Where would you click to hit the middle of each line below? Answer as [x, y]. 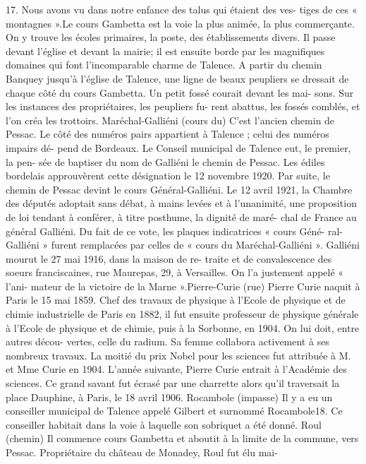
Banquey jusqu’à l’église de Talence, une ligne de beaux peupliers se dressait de [177, 78]
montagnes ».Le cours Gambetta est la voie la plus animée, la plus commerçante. [180, 23]
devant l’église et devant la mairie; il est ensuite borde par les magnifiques [165, 50]
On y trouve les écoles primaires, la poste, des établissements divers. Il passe [171, 37]
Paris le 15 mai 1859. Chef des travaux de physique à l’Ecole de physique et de [176, 300]
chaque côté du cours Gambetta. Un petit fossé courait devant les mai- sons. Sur [180, 92]
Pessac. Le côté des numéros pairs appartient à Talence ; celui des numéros [167, 134]
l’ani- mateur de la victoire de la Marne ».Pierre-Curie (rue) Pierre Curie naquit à [183, 286]
